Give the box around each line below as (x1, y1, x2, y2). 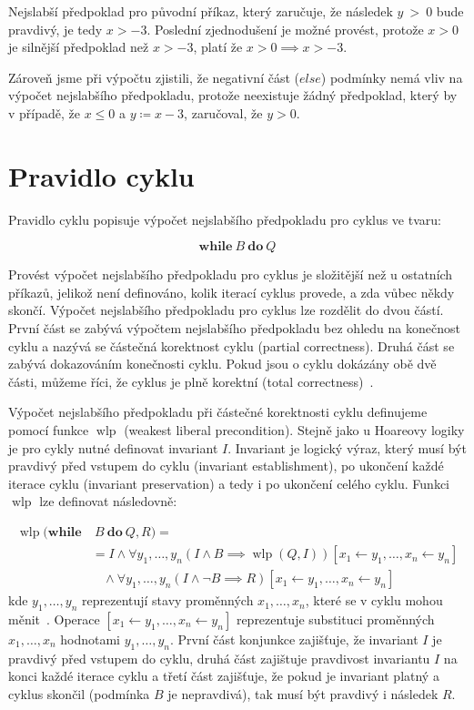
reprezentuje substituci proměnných (236, 609, 435, 628)
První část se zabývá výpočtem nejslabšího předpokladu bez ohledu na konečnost (8, 319, 460, 338)
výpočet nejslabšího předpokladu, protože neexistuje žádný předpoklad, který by (8, 86, 458, 105)
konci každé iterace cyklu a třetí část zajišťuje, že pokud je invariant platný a (8, 666, 439, 685)
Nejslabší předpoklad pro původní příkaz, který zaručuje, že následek (8, 2, 393, 20)
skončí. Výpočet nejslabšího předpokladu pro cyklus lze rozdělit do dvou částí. (8, 300, 444, 319)
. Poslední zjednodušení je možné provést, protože (146, 19, 424, 38)
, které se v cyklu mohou (305, 591, 443, 610)
